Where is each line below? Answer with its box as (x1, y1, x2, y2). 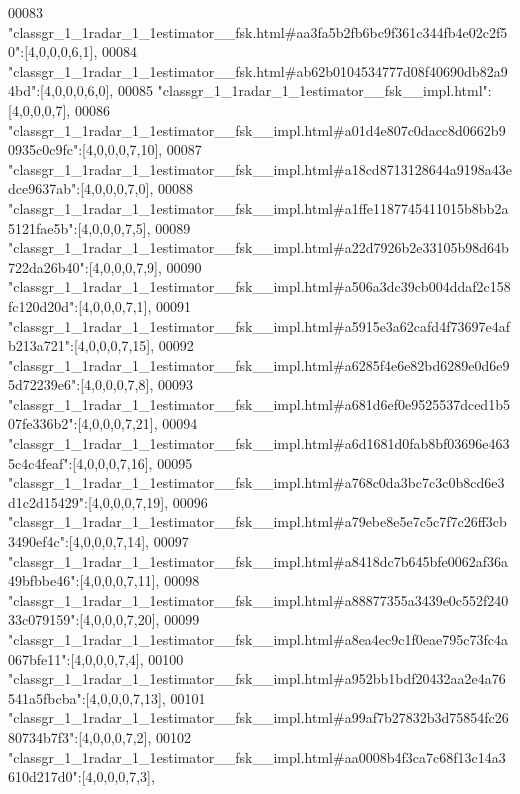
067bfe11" (8, 648, 67, 669)
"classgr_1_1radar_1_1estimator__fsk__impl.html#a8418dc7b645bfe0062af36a (8, 550, 509, 571)
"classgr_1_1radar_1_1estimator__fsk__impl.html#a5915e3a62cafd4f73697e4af (8, 315, 510, 336)
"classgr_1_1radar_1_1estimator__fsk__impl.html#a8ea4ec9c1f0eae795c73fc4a (8, 629, 508, 649)
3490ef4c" (8, 531, 65, 552)
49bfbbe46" (8, 570, 76, 591)
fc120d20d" (8, 295, 75, 316)
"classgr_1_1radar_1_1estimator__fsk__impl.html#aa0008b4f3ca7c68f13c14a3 (8, 746, 506, 767)
